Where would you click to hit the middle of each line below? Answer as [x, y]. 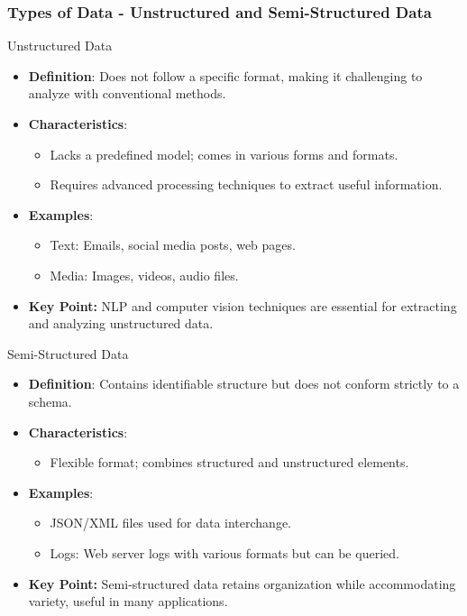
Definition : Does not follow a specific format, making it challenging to [225, 75]
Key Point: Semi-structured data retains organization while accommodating [242, 583]
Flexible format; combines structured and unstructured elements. [229, 462]
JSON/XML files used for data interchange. [171, 523]
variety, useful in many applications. [128, 601]
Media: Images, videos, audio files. [144, 275]
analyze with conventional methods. [127, 93]
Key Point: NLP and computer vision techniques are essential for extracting [243, 305]
